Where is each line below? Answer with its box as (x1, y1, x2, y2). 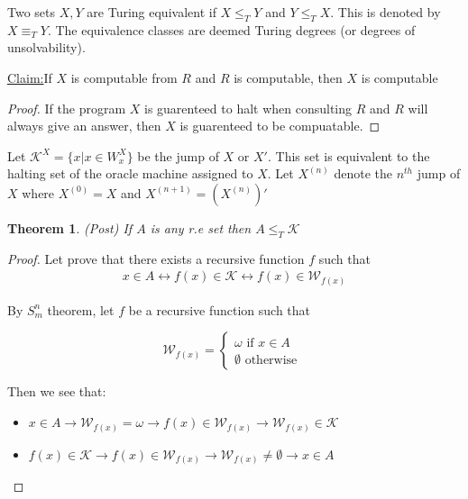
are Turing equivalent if (87, 3, 216, 21)
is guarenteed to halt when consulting (144, 98, 353, 117)
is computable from (70, 68, 178, 86)
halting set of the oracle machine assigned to (7, 164, 253, 183)
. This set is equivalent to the (267, 146, 430, 165)
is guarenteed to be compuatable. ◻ (179, 116, 381, 135)
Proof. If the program (7, 98, 126, 117)
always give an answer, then (7, 116, 161, 135)
